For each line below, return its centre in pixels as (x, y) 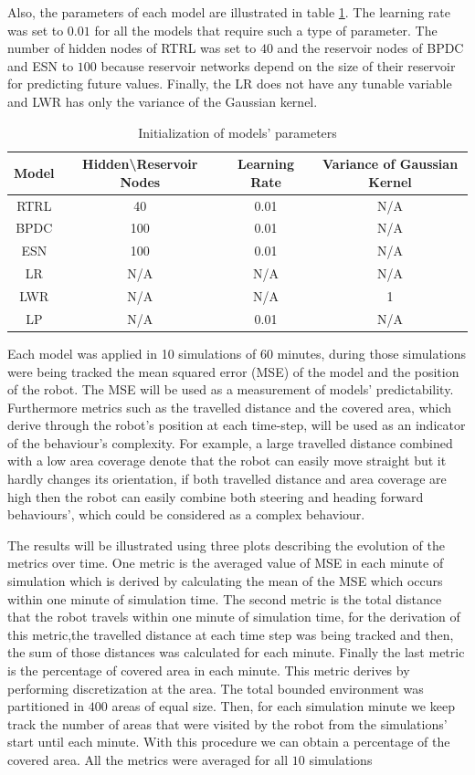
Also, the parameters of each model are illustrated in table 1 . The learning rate (229, 12)
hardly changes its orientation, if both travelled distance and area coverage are (227, 479)
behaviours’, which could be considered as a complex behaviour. (186, 514)
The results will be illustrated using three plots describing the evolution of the (226, 545)
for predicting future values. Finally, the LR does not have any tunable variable (230, 84)
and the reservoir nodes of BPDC (370, 48)
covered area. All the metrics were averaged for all (148, 759)
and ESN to (41, 65)
